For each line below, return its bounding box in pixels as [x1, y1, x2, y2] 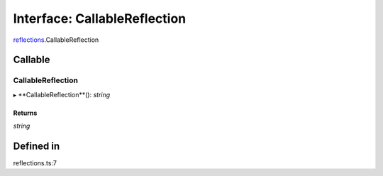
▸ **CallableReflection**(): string [13, 90, 111, 99]
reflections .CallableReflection [13, 35, 99, 44]
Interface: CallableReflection [13, 11, 187, 26]
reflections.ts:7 [13, 159, 57, 167]
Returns [13, 109, 38, 117]
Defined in [13, 140, 60, 152]
